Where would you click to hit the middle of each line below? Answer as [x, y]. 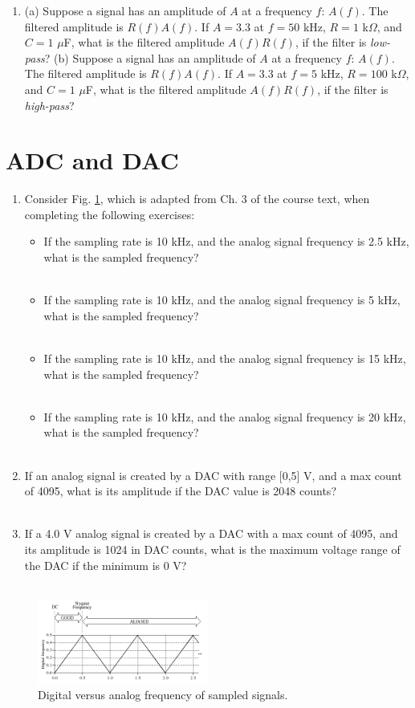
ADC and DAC [92, 160]
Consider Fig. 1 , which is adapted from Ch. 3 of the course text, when [197, 199]
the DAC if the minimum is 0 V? [106, 565]
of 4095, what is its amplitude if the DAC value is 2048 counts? [180, 491]
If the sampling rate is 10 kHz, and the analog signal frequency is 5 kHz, [222, 300]
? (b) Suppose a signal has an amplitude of [150, 57]
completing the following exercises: [110, 214]
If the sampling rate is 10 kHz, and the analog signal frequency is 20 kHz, [225, 416]
